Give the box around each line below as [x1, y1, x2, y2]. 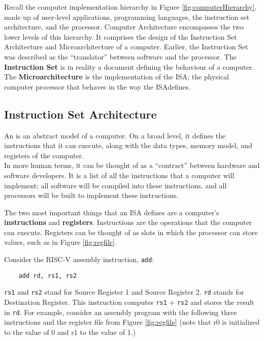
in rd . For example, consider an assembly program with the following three [4, 306, 237, 317]
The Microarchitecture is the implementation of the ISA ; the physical [4, 71, 229, 82]
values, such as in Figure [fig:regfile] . [4, 237, 117, 247]
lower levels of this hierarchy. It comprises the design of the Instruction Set [4, 31, 237, 42]
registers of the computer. [4, 150, 84, 160]
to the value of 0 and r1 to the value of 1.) [4, 326, 136, 337]
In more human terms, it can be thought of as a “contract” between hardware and [4, 160, 260, 170]
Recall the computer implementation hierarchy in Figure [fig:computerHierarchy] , [4, 2, 257, 12]
